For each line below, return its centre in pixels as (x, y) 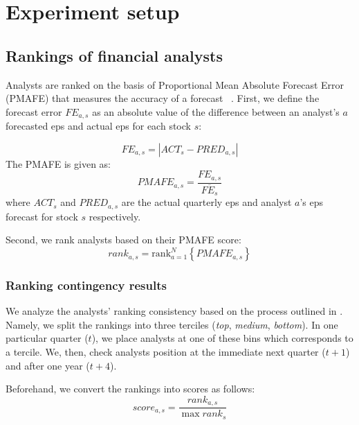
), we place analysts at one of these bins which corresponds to (222, 338)
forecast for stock (42, 216)
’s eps (312, 202)
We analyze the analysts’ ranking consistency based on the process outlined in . (174, 311)
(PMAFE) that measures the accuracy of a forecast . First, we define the (163, 98)
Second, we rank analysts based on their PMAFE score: (123, 240)
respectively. (115, 216)
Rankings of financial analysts (114, 55)
